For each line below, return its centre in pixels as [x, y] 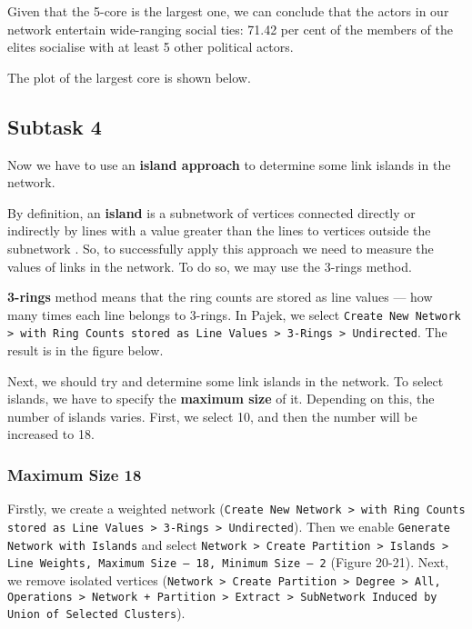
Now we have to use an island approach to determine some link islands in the [229, 164]
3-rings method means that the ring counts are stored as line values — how [220, 297]
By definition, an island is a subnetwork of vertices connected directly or [211, 212]
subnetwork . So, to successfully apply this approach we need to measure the [221, 248]
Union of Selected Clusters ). [96, 613]
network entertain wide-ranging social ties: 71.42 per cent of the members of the [230, 29]
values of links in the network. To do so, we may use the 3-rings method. [210, 266]
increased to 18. [51, 434]
